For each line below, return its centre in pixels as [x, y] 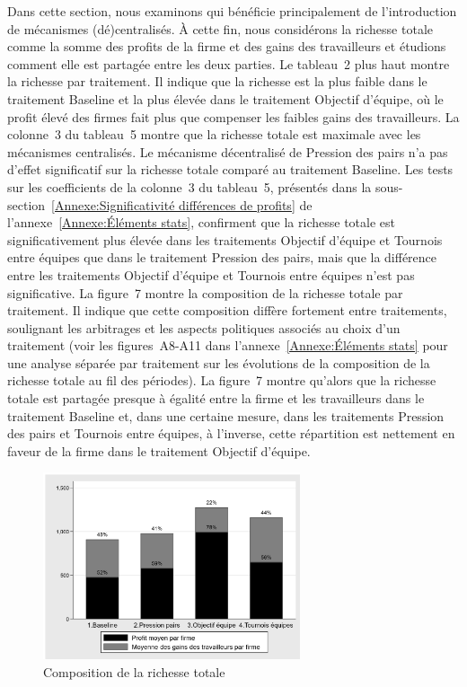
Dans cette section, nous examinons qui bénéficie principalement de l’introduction [232, 11]
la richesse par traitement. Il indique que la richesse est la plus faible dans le [217, 81]
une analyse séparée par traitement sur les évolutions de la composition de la [219, 362]
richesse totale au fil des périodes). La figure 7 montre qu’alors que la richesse [222, 380]
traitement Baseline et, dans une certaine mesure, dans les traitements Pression [226, 415]
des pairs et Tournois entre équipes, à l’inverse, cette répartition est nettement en [231, 433]
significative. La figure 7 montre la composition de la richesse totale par [205, 292]
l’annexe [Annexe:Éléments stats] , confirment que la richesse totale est [201, 222]
